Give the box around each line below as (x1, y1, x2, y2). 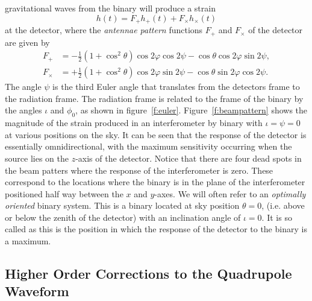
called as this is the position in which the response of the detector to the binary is (5, 223, 307, 235)
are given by (5, 36, 50, 48)
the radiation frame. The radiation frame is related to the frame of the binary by (5, 92, 304, 104)
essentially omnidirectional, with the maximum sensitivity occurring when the (5, 140, 292, 153)
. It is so (261, 211, 292, 223)
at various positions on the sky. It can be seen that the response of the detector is (5, 128, 307, 141)
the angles (5, 104, 42, 116)
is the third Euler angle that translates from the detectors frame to (52, 80, 300, 93)
